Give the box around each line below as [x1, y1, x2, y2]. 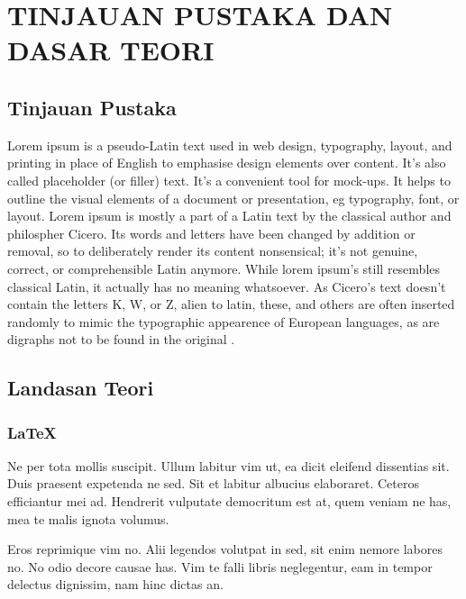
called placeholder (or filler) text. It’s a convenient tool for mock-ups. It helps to [7, 170, 451, 189]
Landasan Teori [7, 374, 154, 402]
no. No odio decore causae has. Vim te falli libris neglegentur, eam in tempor [7, 557, 433, 576]
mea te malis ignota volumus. [7, 509, 169, 528]
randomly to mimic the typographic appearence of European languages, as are [7, 312, 440, 331]
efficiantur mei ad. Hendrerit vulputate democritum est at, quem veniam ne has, [7, 492, 452, 511]
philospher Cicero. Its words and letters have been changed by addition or [7, 223, 416, 242]
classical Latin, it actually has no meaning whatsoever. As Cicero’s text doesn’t [7, 277, 446, 295]
